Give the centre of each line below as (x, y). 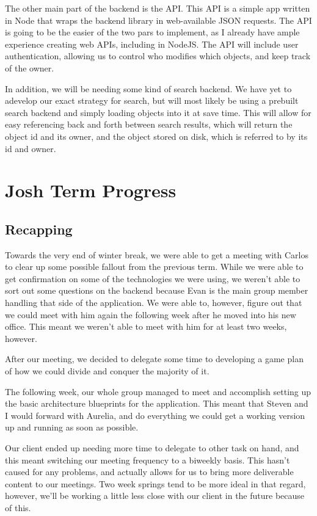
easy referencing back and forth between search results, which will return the (149, 124)
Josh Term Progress (91, 190)
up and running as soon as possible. (72, 427)
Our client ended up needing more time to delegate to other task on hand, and (152, 448)
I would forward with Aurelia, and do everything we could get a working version (155, 415)
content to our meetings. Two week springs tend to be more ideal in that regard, (155, 483)
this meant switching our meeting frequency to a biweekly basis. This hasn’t (148, 460)
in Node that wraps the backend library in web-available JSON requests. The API (158, 20)
